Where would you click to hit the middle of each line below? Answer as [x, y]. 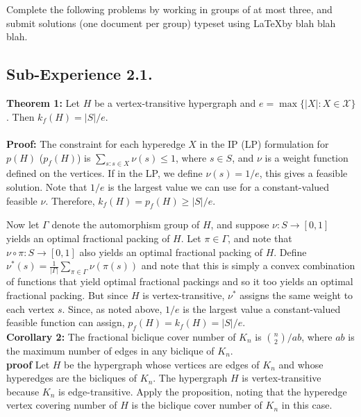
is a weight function [307, 157]
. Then [20, 116]
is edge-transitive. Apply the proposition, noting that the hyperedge [203, 391]
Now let [23, 224]
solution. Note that [47, 186]
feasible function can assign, [66, 322]
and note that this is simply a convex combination [248, 265]
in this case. [307, 405]
